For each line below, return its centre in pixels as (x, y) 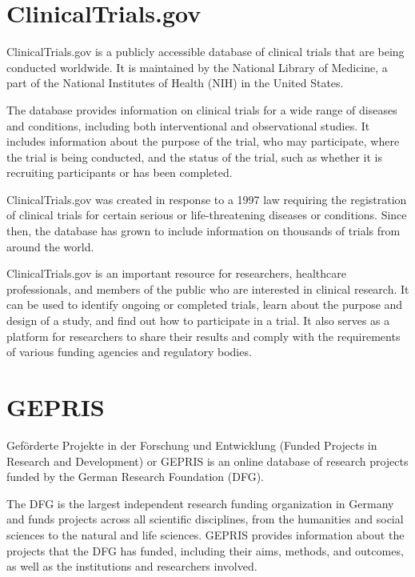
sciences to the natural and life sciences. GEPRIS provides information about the (206, 534)
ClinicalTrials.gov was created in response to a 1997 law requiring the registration (207, 199)
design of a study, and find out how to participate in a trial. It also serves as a (198, 321)
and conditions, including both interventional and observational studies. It (188, 125)
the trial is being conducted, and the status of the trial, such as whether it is (194, 156)
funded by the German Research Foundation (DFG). (135, 477)
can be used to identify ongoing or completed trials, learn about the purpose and (205, 305)
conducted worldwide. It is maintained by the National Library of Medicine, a (197, 67)
